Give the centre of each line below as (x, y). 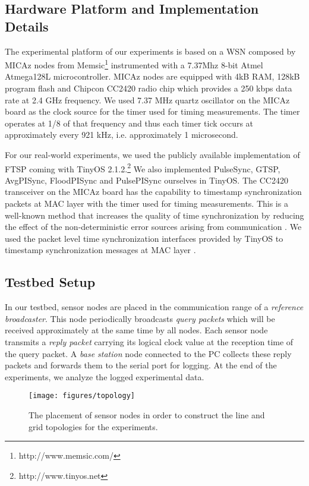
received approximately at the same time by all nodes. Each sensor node (136, 330)
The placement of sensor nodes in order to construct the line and (147, 415)
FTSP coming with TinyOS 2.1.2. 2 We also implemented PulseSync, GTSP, (143, 168)
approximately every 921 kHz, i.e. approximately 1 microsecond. (122, 135)
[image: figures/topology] (82, 396)
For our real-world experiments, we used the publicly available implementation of (152, 154)
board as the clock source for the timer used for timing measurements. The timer (152, 111)
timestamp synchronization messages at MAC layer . (100, 250)
